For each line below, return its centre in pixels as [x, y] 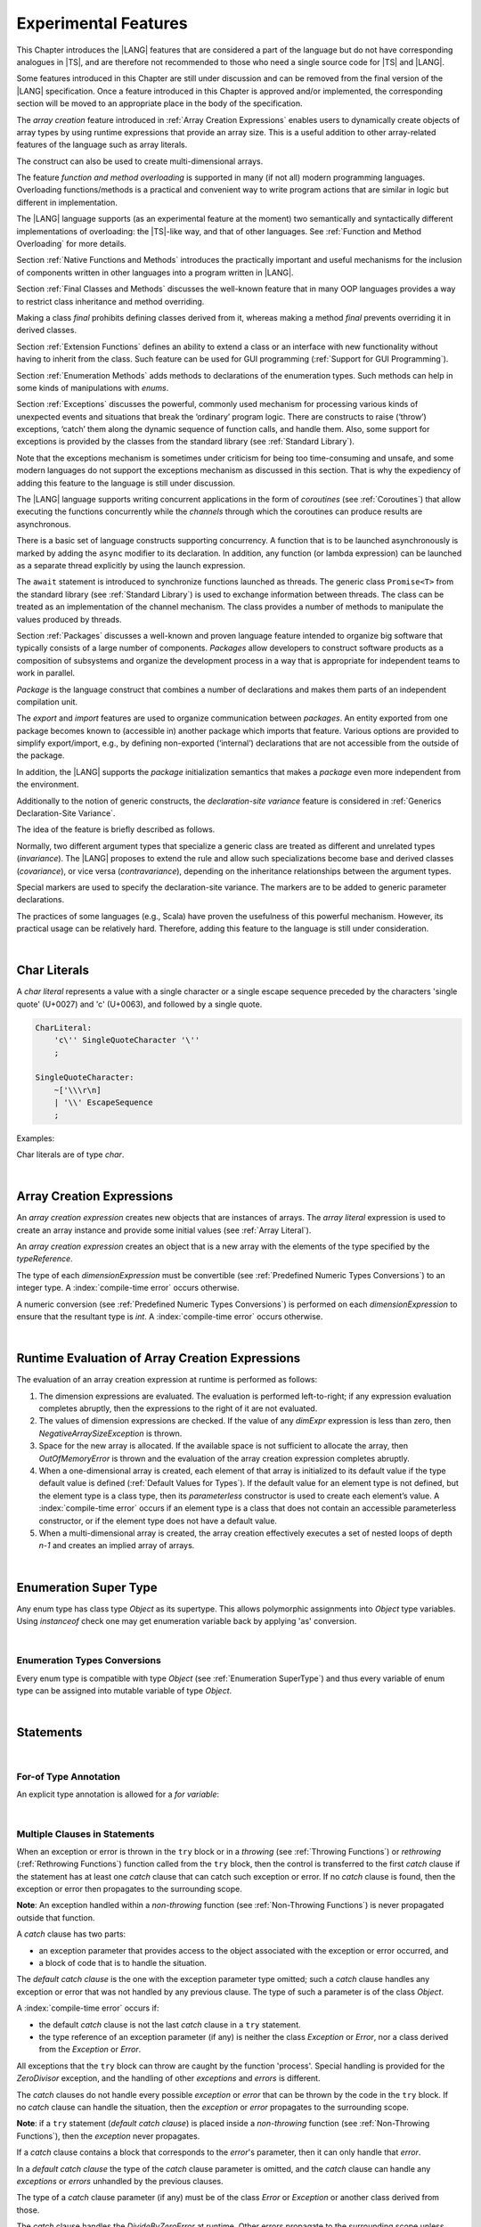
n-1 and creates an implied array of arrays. [117, 1546]
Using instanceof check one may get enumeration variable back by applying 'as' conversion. [187, 1621]
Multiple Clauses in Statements [86, 1833]
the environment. [48, 785]
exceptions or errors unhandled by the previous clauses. [120, 2181]
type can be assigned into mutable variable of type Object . [124, 1690]
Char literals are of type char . [70, 1154]
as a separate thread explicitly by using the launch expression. [131, 565]
